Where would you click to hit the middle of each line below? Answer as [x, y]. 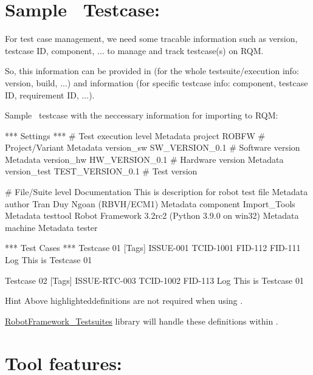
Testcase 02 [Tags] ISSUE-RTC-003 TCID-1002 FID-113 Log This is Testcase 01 [154, 280]
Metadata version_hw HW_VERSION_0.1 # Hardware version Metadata [144, 159]
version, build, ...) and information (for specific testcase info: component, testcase [156, 82]
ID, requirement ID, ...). [50, 95]
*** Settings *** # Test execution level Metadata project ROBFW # [135, 135]
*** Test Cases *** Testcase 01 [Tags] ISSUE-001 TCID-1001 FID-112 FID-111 [153, 248]
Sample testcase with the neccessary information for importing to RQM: [142, 115]
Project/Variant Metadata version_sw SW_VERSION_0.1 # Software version [153, 147]
